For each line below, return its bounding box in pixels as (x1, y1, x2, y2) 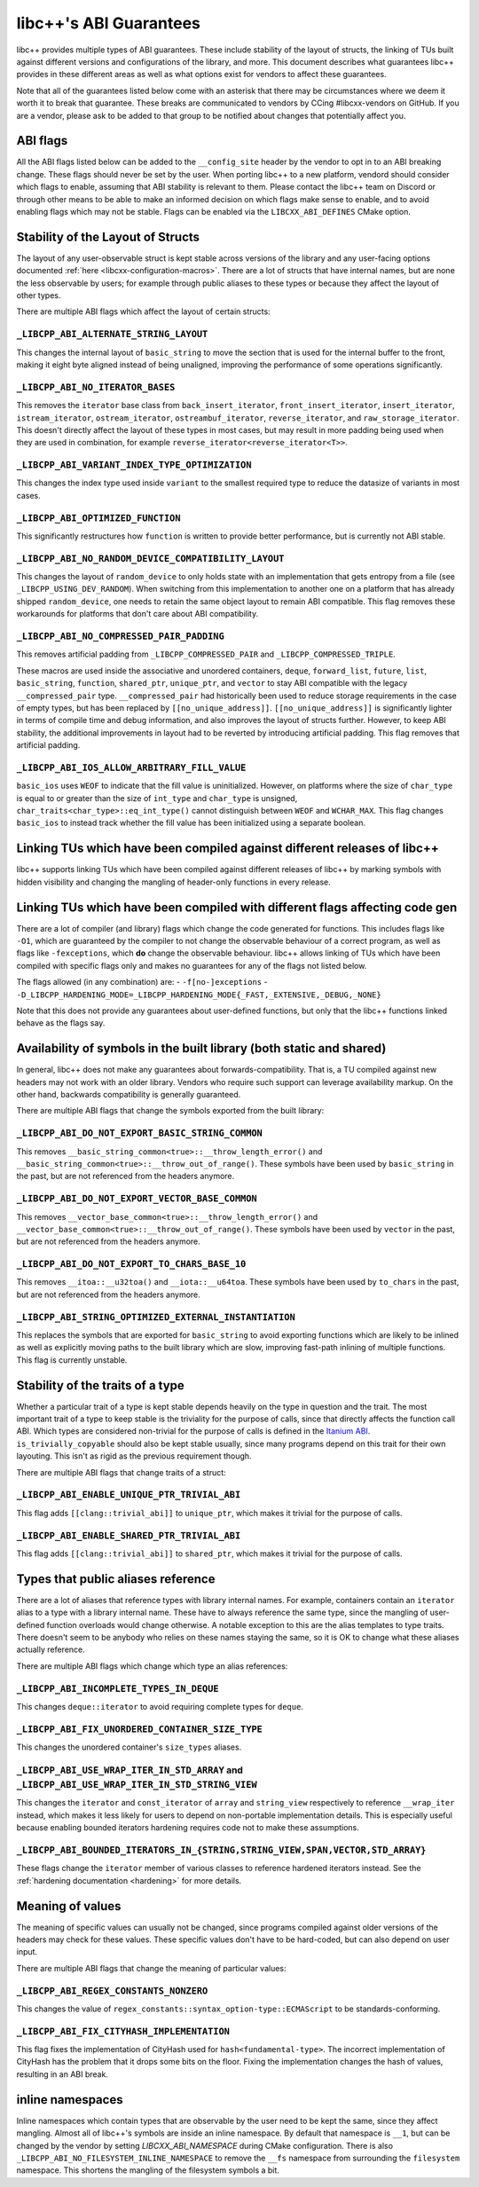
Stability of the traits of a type (16, 1378, 185, 1393)
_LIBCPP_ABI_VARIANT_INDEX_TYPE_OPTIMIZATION (16, 460, 252, 471)
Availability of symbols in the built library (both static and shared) (16, 1041, 387, 1056)
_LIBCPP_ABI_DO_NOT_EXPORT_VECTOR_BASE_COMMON (16, 1193, 257, 1205)
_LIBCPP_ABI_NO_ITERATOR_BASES (16, 382, 176, 393)
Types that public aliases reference (16, 1571, 216, 1586)
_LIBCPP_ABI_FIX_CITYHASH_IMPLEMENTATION (16, 2026, 231, 2037)
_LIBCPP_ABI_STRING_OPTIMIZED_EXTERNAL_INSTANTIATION (16, 1311, 296, 1323)
